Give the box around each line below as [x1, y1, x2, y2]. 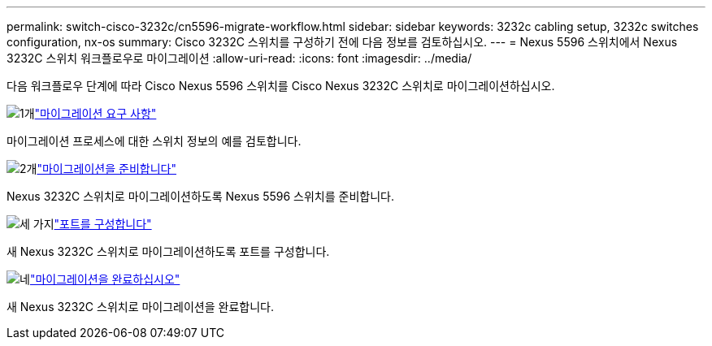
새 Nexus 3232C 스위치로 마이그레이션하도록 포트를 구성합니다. [7, 244, 330, 258]
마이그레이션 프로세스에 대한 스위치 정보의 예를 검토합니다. [7, 134, 302, 148]
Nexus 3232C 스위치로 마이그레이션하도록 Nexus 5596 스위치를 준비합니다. [7, 189, 394, 203]
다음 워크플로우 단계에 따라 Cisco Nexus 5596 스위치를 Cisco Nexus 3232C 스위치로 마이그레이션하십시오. [7, 79, 555, 93]
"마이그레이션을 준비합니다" [37, 162, 176, 175]
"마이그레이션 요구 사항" [34, 106, 157, 120]
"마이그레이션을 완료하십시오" [29, 272, 180, 286]
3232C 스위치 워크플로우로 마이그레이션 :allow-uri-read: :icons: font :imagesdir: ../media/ [7, 51, 472, 65]
